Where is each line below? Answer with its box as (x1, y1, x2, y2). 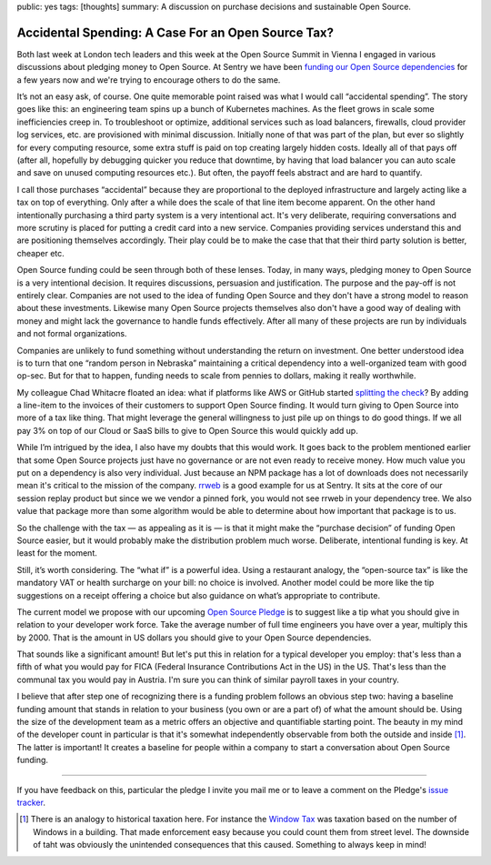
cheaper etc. (16, 247, 65, 258)
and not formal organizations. (16, 328, 127, 339)
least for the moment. (16, 548, 97, 558)
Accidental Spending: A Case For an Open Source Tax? (16, 25, 335, 40)
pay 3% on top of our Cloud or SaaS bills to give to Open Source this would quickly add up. (16, 425, 358, 436)
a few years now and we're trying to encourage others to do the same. (16, 74, 281, 85)
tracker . (16, 797, 45, 808)
